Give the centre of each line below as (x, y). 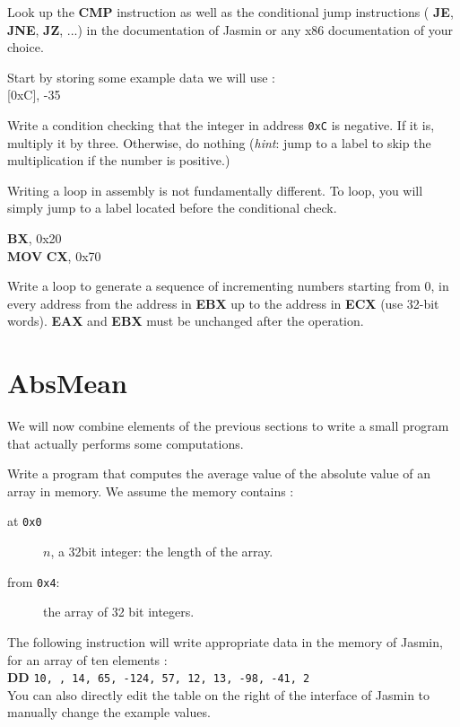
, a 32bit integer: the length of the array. (162, 552)
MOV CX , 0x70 (54, 255)
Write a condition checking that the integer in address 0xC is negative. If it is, (221, 124)
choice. (26, 47)
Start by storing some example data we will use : (141, 77)
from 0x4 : (34, 581)
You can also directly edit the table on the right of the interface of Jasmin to (219, 694)
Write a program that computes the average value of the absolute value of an (219, 473)
